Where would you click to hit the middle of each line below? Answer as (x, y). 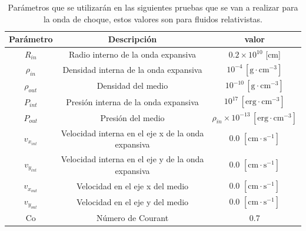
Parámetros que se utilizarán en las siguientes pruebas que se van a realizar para (153, 7)
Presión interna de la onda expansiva (132, 101)
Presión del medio (132, 117)
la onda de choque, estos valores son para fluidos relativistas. (153, 19)
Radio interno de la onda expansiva (132, 54)
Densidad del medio (132, 86)
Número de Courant (132, 217)
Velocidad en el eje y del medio (132, 202)
